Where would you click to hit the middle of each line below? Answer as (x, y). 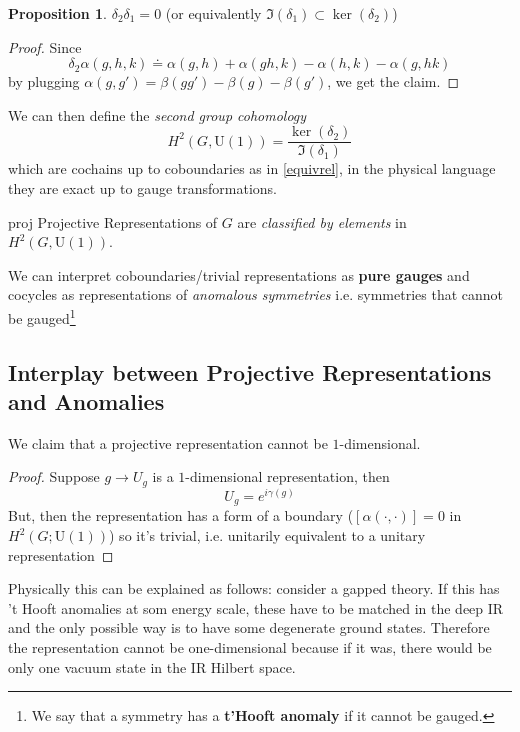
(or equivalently (213, 13)
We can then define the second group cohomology (157, 114)
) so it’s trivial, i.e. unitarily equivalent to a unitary (267, 535)
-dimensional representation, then (287, 476)
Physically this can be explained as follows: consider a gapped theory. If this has (254, 588)
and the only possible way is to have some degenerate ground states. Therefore (249, 627)
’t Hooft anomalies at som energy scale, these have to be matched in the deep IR (256, 607)
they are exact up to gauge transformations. (142, 188)
